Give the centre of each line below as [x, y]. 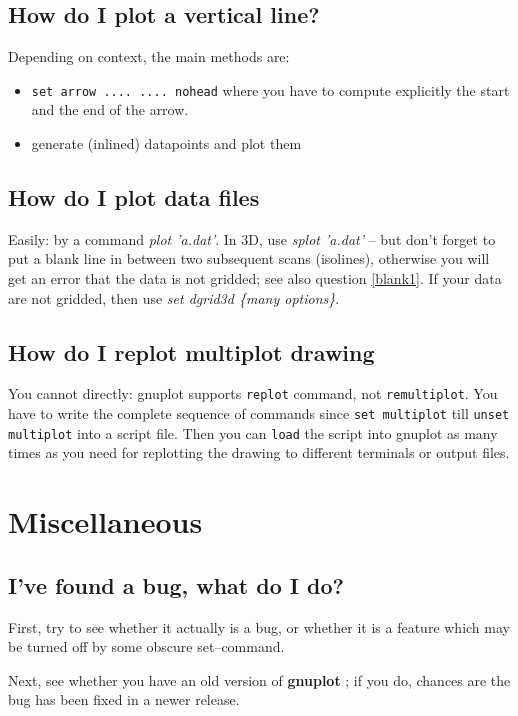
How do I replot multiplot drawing [191, 351]
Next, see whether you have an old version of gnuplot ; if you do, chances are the [259, 679]
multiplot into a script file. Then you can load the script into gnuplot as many [253, 432]
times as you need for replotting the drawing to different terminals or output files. [259, 452]
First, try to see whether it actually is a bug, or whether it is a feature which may [259, 626]
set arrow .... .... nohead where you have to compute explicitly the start [270, 89]
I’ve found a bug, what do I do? [176, 584]
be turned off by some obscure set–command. [146, 646]
